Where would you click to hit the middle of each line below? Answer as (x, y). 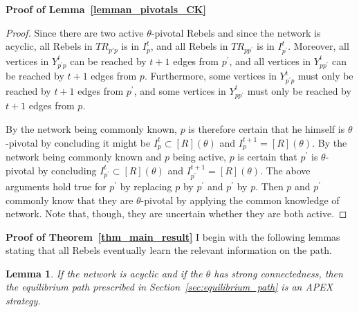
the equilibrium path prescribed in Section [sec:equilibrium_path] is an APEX (169, 287)
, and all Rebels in (189, 46)
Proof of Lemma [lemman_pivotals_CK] (106, 9)
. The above (285, 170)
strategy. (23, 301)
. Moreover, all (319, 46)
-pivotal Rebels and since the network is (236, 32)
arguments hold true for (56, 186)
